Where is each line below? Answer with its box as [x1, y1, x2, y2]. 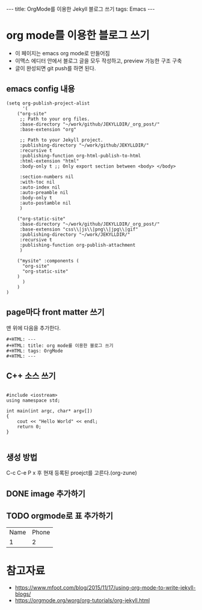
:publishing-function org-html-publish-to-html [19, 152, 141, 159]
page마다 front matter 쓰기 [6, 307, 105, 318]
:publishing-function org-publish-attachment [19, 242, 136, 248]
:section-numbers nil [19, 174, 74, 180]
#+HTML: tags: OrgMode [6, 348, 63, 354]
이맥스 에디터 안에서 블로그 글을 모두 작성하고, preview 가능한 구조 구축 [14, 57, 182, 64]
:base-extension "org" [19, 126, 77, 133]
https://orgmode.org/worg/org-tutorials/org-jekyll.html [14, 597, 150, 604]
